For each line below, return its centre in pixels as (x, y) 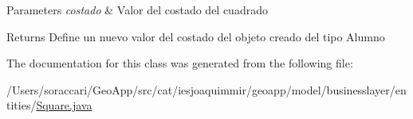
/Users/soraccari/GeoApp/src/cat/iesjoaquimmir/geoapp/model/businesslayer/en (206, 89)
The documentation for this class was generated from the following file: (180, 63)
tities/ (22, 105)
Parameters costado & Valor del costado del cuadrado (137, 10)
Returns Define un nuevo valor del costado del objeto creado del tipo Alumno (196, 36)
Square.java (64, 105)
